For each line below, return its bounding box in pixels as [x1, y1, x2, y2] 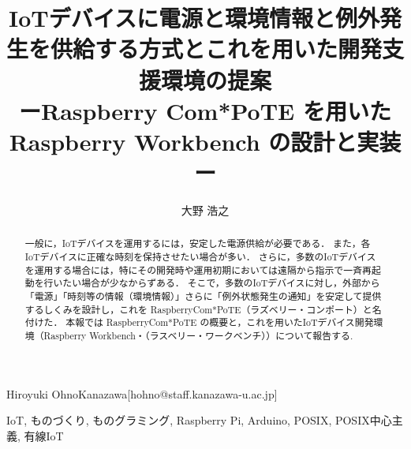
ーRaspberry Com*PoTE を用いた [18, 94, 392, 126]
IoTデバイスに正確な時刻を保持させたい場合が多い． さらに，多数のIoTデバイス [24, 250, 376, 264]
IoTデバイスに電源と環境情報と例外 [9, 2, 379, 34]
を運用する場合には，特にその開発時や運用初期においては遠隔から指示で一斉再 [24, 263, 372, 276]
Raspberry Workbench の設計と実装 [9, 125, 402, 157]
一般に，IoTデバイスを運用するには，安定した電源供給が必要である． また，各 [24, 237, 371, 250]
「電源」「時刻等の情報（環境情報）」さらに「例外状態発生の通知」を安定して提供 [24, 290, 382, 303]
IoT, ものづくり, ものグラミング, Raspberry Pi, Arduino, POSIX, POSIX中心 [6, 412, 392, 428]
